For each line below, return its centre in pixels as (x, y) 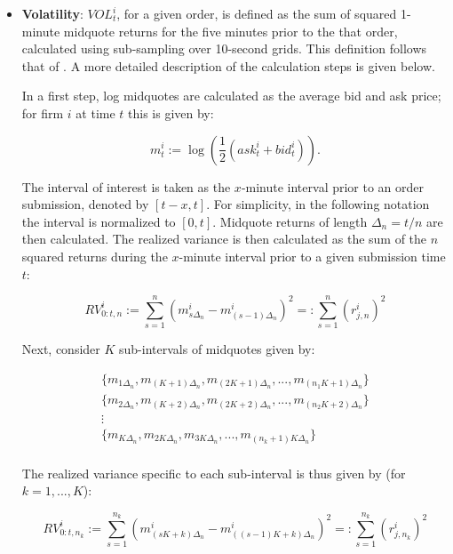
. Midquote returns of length (290, 221)
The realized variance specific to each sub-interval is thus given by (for (214, 473)
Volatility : (52, 13)
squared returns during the (95, 256)
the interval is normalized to (99, 221)
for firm (43, 112)
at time (95, 112)
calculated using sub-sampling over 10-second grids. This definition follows (224, 48)
